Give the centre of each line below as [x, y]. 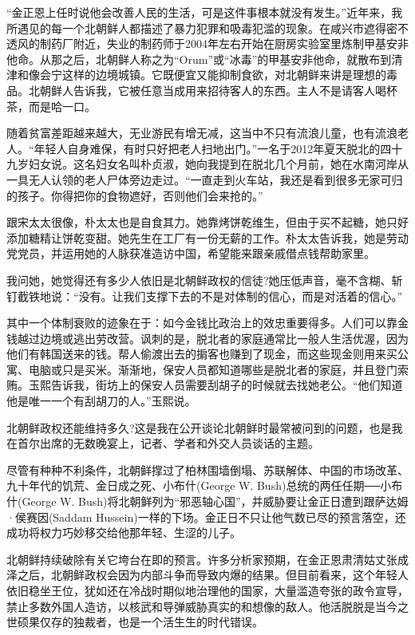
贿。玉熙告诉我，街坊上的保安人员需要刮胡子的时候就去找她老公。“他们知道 [205, 385]
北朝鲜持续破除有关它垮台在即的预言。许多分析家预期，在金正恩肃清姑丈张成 [207, 559]
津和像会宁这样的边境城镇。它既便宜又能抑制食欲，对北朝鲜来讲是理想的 [196, 75]
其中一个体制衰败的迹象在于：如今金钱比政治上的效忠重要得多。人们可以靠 [202, 323]
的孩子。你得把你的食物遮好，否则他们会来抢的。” [135, 195]
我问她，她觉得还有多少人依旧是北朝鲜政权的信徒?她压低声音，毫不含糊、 [199, 280]
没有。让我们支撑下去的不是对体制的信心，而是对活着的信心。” [241, 296]
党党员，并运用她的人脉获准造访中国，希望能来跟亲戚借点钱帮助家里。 [191, 253]
